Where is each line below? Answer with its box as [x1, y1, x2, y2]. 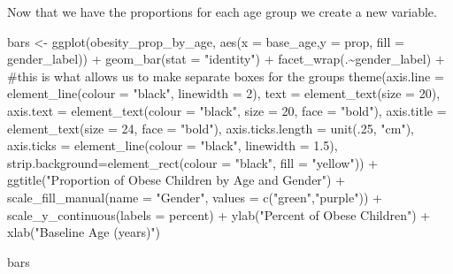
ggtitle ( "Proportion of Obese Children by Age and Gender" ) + [7, 171, 346, 189]
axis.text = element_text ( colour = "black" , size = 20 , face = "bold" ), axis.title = [7, 101, 447, 119]
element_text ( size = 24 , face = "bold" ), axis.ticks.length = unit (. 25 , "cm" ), [7, 118, 414, 137]
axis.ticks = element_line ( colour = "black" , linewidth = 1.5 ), [7, 136, 338, 155]
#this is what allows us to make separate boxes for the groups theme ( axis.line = [7, 66, 444, 85]
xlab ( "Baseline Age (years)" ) [7, 223, 161, 241]
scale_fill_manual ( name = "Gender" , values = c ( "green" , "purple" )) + [7, 187, 382, 206]
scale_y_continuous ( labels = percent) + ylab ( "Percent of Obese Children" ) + [7, 205, 431, 224]
